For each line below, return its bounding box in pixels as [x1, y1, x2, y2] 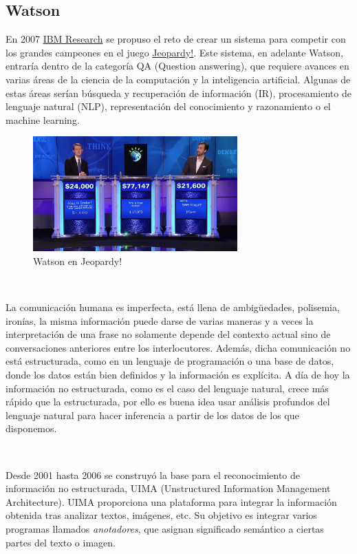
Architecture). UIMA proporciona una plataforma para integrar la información [6, 494, 337, 509]
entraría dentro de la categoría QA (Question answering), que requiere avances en [6, 58, 349, 73]
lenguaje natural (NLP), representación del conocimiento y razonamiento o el [6, 99, 331, 114]
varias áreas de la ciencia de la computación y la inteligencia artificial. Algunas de [6, 72, 351, 86]
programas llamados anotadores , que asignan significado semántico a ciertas [6, 521, 324, 535]
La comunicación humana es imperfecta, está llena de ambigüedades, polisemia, [6, 300, 340, 315]
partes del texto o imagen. [6, 535, 116, 549]
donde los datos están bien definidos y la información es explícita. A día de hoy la [6, 367, 350, 382]
